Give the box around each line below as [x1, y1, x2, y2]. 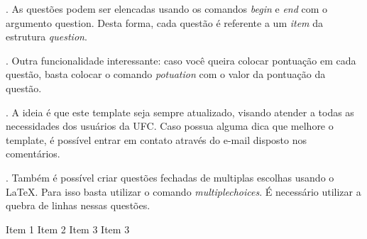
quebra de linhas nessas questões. [6, 198, 150, 213]
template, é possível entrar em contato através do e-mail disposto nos [6, 132, 307, 147]
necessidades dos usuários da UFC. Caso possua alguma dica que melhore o [6, 118, 334, 133]
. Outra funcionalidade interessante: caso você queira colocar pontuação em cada [6, 52, 356, 67]
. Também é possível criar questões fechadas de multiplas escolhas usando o [6, 169, 334, 184]
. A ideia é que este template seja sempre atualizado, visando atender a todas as [6, 104, 354, 119]
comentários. [6, 146, 60, 161]
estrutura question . [6, 29, 87, 44]
